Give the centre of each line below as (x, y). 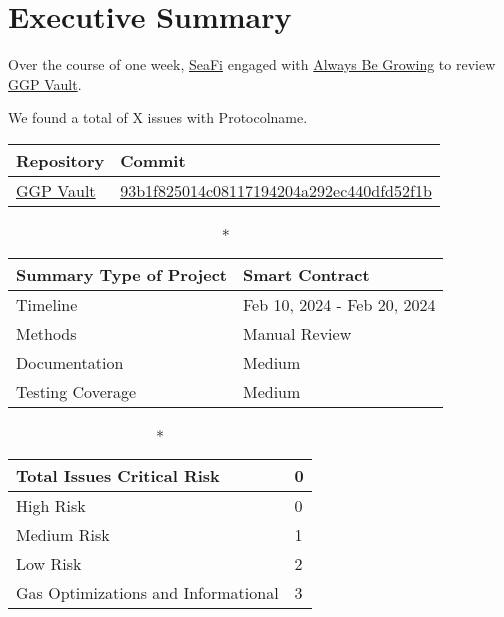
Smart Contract (306, 274)
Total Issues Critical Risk (118, 475)
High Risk (51, 505)
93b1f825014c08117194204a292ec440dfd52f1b (276, 190)
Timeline (47, 304)
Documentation (70, 362)
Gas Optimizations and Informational (147, 592)
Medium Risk (63, 534)
